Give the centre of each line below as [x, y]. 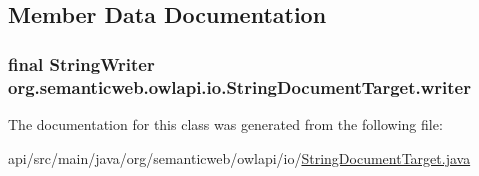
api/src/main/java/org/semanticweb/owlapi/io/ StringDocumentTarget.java [239, 157]
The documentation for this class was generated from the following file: [225, 123]
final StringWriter [81, 63]
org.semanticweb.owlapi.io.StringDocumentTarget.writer [239, 86]
